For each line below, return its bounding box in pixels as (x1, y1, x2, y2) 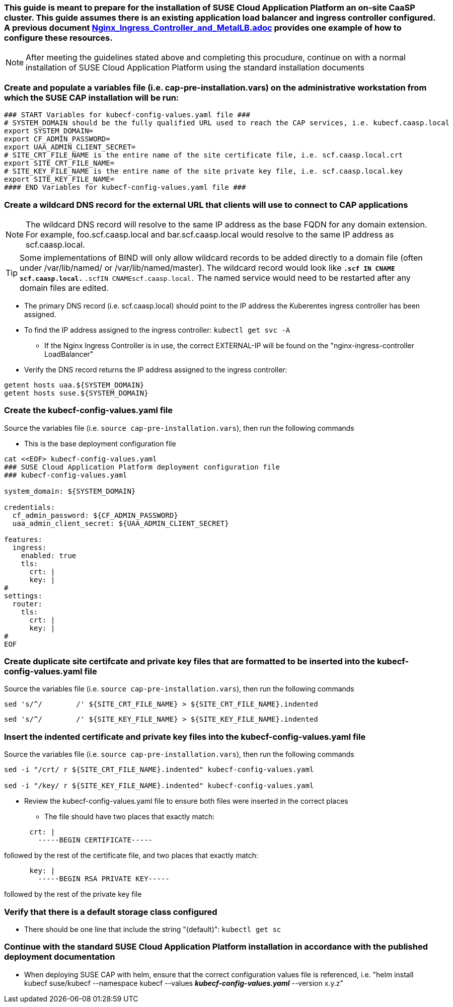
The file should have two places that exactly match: (44, 812, 215, 821)
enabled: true (21, 551, 77, 560)
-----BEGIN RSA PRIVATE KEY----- (38, 875, 170, 883)
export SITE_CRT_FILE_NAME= (4, 159, 115, 168)
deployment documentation (4, 952, 115, 962)
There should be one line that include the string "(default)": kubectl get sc (24, 924, 281, 934)
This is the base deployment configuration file (24, 439, 176, 448)
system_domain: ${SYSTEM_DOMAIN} (4, 487, 136, 495)
